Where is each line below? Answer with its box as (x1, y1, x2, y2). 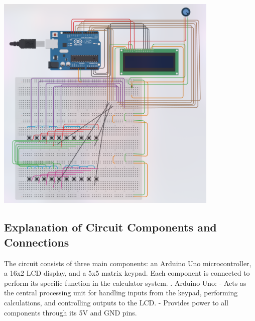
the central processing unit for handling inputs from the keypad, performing (4, 287, 238, 298)
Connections (4, 234, 69, 250)
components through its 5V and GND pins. (4, 307, 137, 317)
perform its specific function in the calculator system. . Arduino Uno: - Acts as (4, 277, 246, 288)
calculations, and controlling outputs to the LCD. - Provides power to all (4, 297, 229, 307)
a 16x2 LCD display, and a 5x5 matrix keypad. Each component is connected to (4, 268, 250, 278)
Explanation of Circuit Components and (4, 219, 217, 235)
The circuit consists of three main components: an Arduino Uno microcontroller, (4, 258, 251, 268)
